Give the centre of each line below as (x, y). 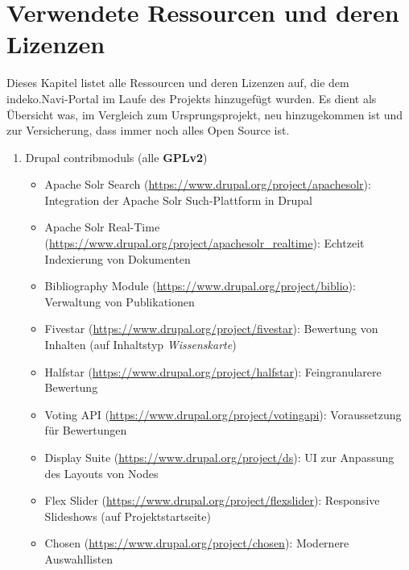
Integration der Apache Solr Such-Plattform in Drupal (178, 200)
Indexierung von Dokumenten (118, 258)
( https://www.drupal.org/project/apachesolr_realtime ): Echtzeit (204, 243)
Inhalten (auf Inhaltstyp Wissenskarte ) (140, 345)
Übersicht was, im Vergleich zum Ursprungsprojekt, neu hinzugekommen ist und (205, 114)
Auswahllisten (79, 558)
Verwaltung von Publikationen (120, 301)
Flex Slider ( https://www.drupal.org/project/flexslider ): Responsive (212, 500)
